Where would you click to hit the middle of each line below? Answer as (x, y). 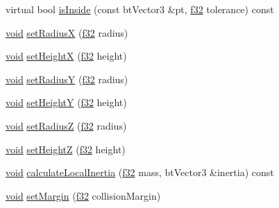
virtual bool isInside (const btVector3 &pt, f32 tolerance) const (140, 9)
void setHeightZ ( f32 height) (66, 149)
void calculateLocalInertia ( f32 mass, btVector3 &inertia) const (140, 172)
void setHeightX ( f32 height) (66, 56)
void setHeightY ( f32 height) (66, 102)
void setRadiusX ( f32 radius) (67, 32)
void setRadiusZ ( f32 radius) (66, 125)
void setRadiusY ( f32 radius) (67, 79)
